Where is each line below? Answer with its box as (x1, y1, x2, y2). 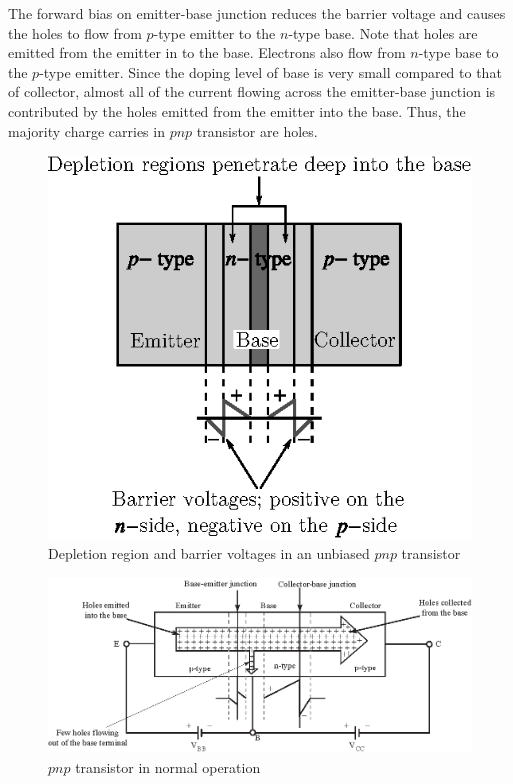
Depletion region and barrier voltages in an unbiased (48, 542, 370, 563)
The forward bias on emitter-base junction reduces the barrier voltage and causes (8, 3, 506, 23)
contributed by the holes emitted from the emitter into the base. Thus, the (8, 100, 466, 121)
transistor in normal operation (75, 756, 261, 777)
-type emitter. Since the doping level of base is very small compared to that (39, 61, 502, 82)
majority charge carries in (8, 120, 165, 141)
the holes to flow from (8, 22, 142, 43)
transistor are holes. (196, 120, 318, 141)
